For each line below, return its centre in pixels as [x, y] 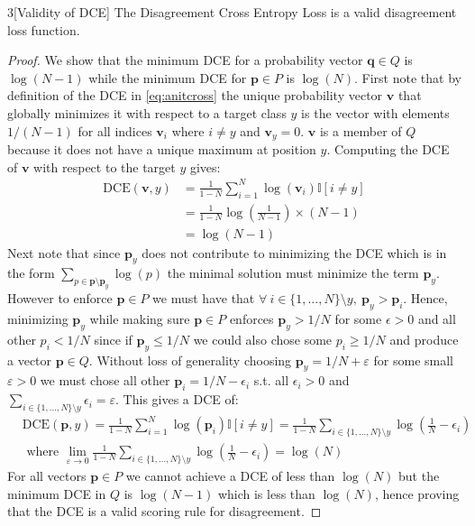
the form [31, 273]
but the [419, 476]
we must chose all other [105, 380]
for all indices [115, 130]
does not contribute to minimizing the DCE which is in [294, 252]
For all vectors [47, 476]
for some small [414, 360]
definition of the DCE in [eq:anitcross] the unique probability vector [195, 95]
